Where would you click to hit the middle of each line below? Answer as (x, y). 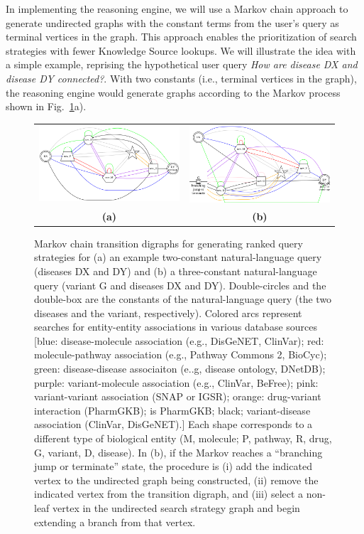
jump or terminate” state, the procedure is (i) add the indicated (173, 466)
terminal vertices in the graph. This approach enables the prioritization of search (181, 37)
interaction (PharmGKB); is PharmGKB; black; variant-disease (172, 410)
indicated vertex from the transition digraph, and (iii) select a (169, 494)
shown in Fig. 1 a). (46, 106)
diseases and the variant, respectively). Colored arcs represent (168, 313)
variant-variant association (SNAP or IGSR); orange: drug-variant (178, 396)
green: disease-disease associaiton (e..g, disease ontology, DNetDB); (180, 369)
